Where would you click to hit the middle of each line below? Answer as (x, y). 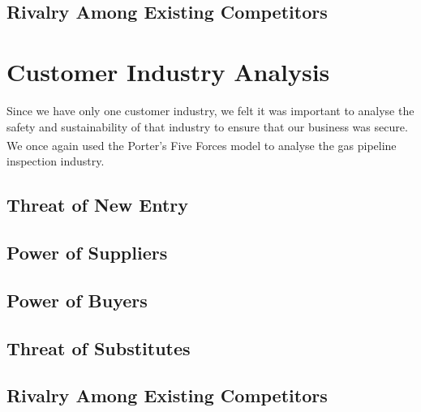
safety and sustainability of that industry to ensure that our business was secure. (207, 126)
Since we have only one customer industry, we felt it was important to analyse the (210, 110)
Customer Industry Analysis (168, 71)
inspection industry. (56, 161)
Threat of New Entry (98, 205)
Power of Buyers (77, 300)
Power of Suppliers (87, 253)
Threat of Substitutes (99, 348)
